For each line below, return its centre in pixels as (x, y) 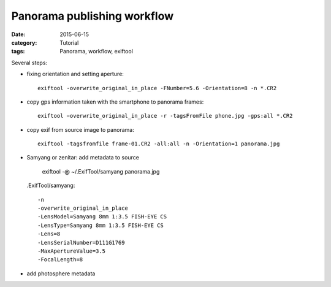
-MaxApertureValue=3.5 (72, 251)
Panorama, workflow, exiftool (96, 52)
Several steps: (29, 63)
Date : (18, 34)
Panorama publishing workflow (93, 16)
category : (24, 42)
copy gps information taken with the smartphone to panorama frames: (115, 102)
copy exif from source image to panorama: (81, 129)
